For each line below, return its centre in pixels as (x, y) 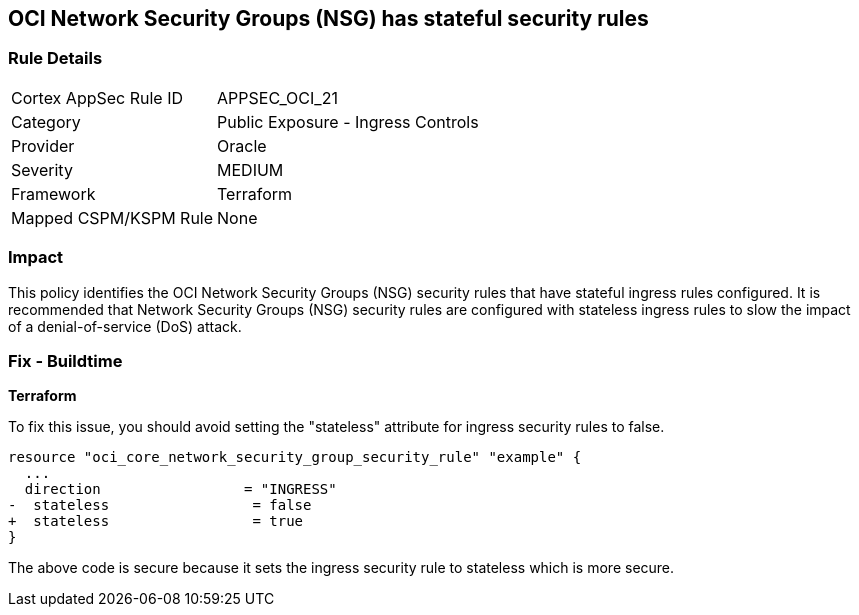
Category (46, 121)
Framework (53, 193)
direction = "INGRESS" (180, 489)
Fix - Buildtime (65, 360)
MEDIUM (250, 169)
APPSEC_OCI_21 (277, 97)
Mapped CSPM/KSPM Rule (112, 217)
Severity (42, 169)
